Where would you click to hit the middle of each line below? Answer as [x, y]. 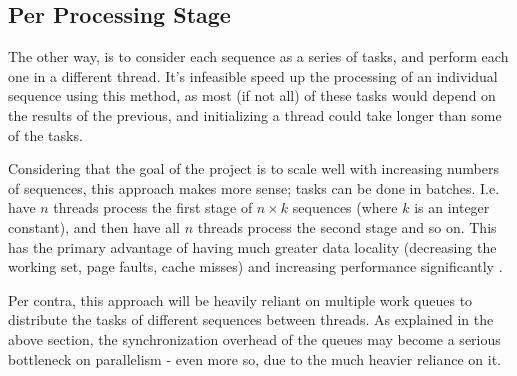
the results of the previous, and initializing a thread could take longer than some [255, 114]
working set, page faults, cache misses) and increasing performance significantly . [255, 266]
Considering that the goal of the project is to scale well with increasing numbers [253, 168]
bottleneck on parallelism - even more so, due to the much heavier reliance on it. [254, 358]
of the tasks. [45, 134]
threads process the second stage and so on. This [347, 226]
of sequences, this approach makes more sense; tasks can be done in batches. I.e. [254, 187]
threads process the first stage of [153, 207]
